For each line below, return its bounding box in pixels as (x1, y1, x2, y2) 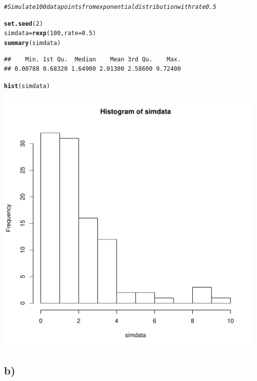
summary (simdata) (4, 39, 61, 47)
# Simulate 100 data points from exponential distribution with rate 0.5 (4, 3, 216, 10)
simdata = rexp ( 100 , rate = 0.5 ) (4, 30, 96, 37)
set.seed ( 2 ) (4, 20, 43, 27)
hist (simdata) (4, 82, 50, 90)
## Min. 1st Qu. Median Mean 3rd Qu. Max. (4, 55, 181, 63)
